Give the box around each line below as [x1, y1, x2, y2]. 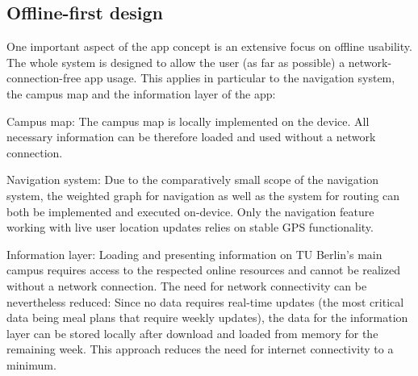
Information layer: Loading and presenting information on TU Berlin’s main [6, 245, 382, 262]
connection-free [6, 69, 82, 86]
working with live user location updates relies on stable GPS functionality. [6, 219, 374, 236]
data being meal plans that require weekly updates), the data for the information [6, 309, 408, 326]
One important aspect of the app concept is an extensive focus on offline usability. [6, 38, 412, 55]
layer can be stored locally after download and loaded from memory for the [6, 324, 378, 341]
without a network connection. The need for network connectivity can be [6, 277, 367, 294]
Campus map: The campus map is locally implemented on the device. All [6, 112, 370, 129]
